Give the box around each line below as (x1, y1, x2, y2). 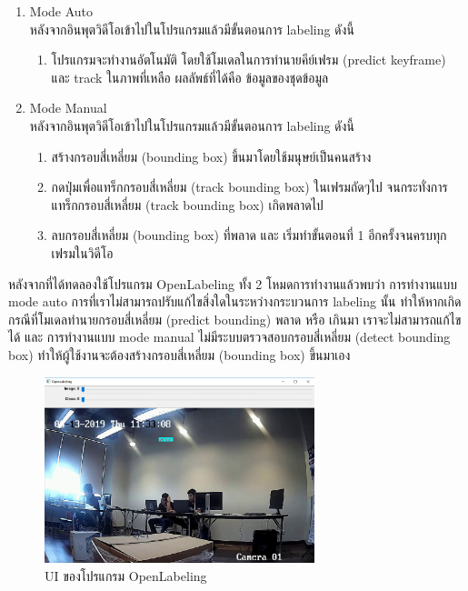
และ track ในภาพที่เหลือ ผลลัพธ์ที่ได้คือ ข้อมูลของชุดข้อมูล (51, 67, 329, 86)
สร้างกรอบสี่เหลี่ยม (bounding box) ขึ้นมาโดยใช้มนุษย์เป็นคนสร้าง (51, 146, 372, 165)
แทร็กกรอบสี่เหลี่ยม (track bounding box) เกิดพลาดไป (51, 195, 324, 214)
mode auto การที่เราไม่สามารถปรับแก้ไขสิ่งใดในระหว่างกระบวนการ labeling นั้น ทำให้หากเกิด (8, 292, 462, 311)
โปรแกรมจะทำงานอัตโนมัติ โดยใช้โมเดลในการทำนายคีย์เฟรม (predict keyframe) (51, 50, 446, 69)
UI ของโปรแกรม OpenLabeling (45, 566, 207, 585)
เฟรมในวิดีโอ (51, 243, 114, 262)
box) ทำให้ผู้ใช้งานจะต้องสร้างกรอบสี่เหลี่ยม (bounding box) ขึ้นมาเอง (8, 345, 351, 364)
